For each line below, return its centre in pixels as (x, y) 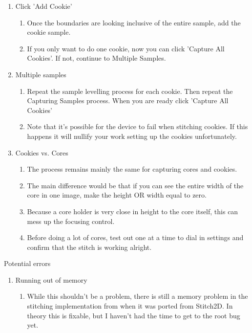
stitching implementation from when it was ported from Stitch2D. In (130, 306)
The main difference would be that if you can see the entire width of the (135, 185)
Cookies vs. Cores (42, 152)
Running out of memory (51, 279)
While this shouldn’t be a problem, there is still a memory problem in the (137, 296)
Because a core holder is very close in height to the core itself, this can (133, 211)
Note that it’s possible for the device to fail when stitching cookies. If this (137, 126)
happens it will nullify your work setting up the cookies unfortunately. (132, 136)
